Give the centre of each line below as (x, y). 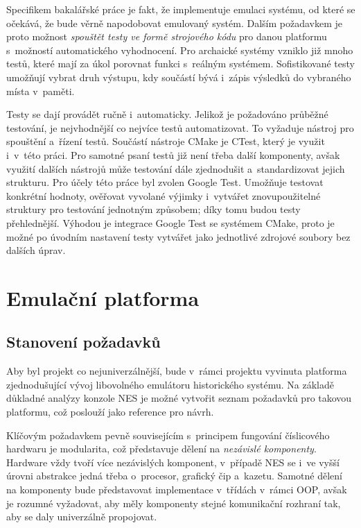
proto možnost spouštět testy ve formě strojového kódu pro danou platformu (167, 36)
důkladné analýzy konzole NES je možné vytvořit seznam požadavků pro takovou (179, 398)
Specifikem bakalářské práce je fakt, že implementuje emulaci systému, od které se (181, 9)
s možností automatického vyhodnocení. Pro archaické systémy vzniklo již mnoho (180, 50)
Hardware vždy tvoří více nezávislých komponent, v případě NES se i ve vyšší (173, 462)
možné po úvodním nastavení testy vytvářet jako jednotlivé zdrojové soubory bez (178, 236)
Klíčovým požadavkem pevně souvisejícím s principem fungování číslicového (168, 435)
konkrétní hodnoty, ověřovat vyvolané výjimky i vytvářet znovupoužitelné (164, 195)
